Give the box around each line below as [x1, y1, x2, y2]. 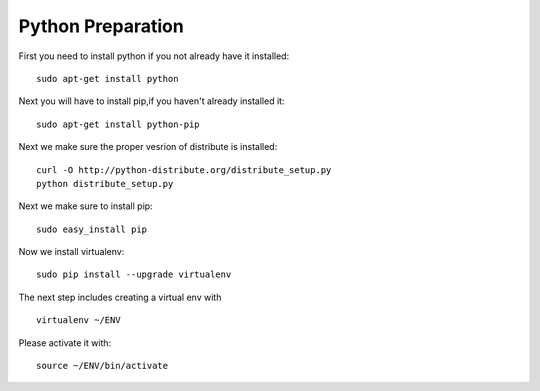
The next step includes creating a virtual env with [18, 291, 222, 303]
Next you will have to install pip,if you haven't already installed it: [18, 95, 285, 107]
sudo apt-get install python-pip [36, 118, 200, 130]
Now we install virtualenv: [18, 246, 125, 258]
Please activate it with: [18, 336, 112, 349]
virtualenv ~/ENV [36, 315, 121, 326]
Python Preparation [18, 15, 184, 37]
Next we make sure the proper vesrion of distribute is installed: [18, 141, 278, 153]
